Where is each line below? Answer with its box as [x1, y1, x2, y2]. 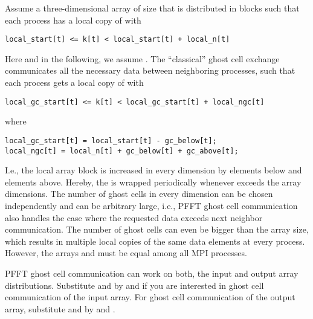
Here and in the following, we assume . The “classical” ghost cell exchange [5, 52, 280, 65]
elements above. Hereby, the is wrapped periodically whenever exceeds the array [5, 175, 302, 188]
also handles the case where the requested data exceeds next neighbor [5, 211, 263, 224]
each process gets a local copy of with [5, 76, 144, 89]
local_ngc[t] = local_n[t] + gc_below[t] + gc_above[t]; [5, 146, 239, 155]
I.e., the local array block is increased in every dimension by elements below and [5, 164, 302, 176]
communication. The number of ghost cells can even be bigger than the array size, [5, 223, 309, 236]
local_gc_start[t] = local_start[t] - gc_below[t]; [5, 136, 217, 145]
